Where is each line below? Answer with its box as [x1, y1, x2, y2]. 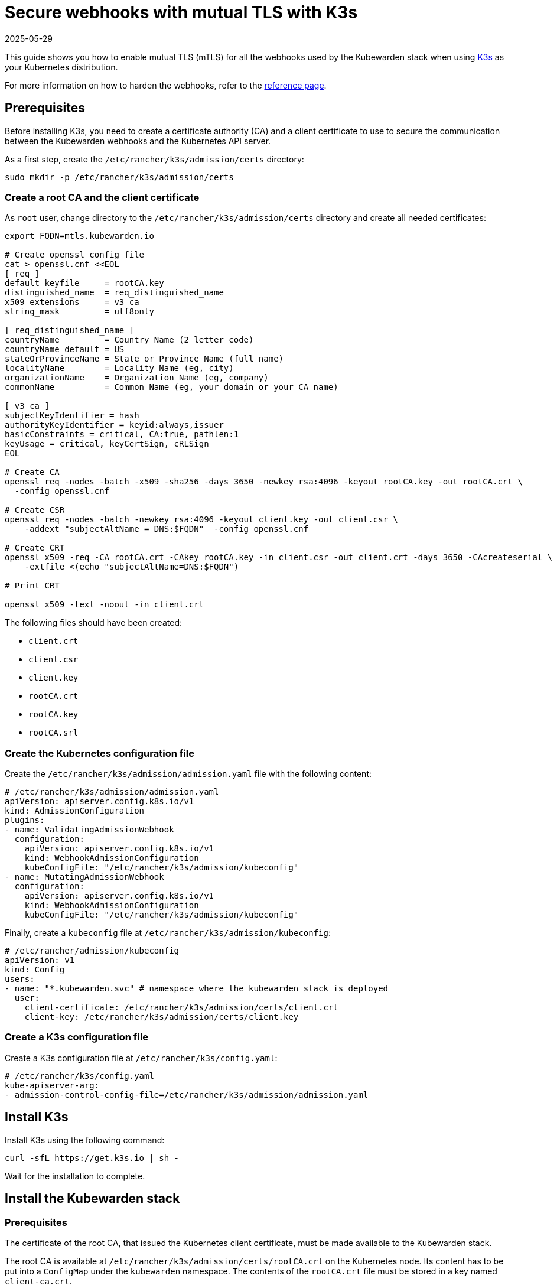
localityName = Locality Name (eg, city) [5, 363, 234, 373]
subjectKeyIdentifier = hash [5, 411, 139, 421]
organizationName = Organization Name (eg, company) [5, 373, 269, 383]
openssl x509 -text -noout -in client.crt [5, 600, 204, 610]
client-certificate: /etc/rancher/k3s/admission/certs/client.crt [24, 1003, 338, 1013]
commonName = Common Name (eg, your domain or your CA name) [5, 382, 338, 392]
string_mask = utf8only [5, 307, 154, 317]
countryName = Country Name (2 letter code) [5, 335, 254, 345]
